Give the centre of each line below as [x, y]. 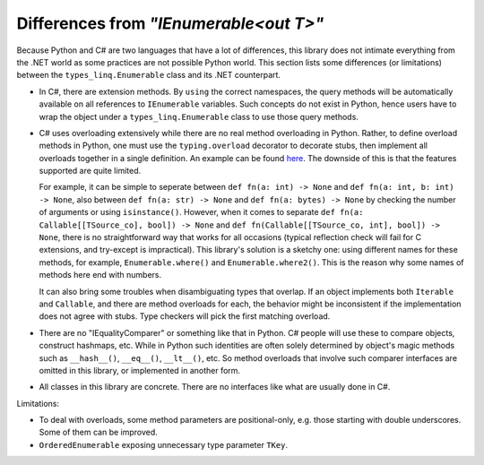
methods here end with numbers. [100, 275]
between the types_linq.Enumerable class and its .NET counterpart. [149, 75]
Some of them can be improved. [99, 432]
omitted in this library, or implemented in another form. [140, 370]
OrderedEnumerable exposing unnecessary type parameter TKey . [164, 444]
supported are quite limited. [90, 171]
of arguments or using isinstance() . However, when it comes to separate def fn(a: [201, 212]
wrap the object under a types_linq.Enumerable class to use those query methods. [199, 116]
